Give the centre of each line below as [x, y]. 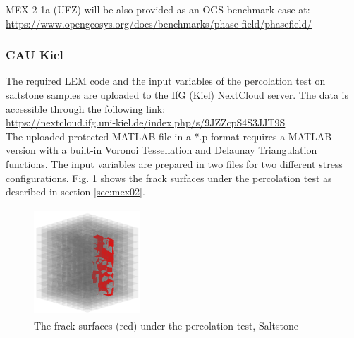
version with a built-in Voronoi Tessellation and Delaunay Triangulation [161, 150]
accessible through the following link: [86, 108]
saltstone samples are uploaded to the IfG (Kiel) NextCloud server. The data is [177, 95]
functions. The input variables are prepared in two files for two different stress [174, 163]
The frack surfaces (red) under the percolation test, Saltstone [166, 325]
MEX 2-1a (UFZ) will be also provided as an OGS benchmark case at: [158, 9]
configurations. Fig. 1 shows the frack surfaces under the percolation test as [169, 177]
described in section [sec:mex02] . [75, 192]
